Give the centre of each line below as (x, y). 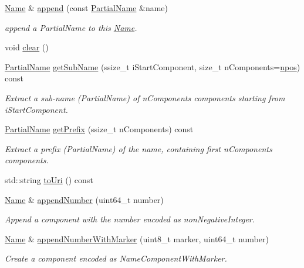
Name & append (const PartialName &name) (87, 8)
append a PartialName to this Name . (71, 27)
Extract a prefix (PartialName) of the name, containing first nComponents (139, 148)
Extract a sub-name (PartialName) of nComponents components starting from (145, 97)
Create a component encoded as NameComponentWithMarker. (116, 258)
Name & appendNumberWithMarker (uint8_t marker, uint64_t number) (137, 238)
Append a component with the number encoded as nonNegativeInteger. (130, 219)
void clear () (27, 47)
